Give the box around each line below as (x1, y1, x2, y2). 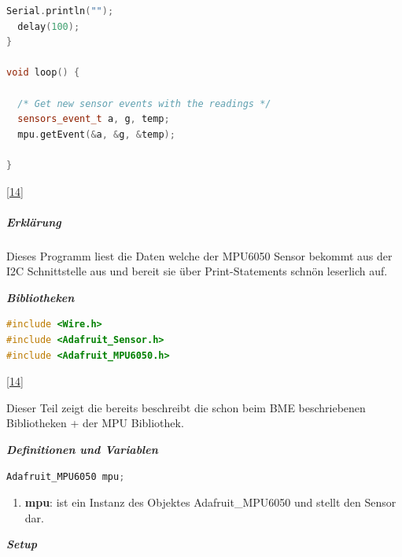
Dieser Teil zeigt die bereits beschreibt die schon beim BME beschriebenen (6, 399, 366, 415)
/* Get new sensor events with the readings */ (17, 98, 271, 109)
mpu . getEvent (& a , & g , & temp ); (17, 128, 175, 140)
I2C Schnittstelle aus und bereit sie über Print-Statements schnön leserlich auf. (6, 263, 388, 279)
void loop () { (6, 67, 80, 79)
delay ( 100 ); (17, 20, 80, 32)
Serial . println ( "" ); (6, 6, 114, 17)
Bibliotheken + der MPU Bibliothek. (6, 415, 184, 431)
